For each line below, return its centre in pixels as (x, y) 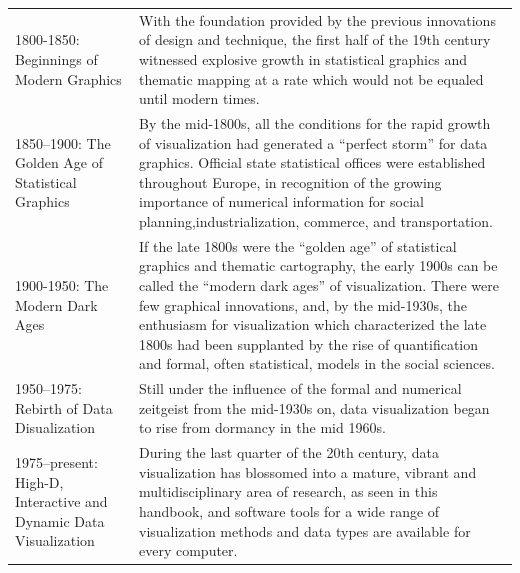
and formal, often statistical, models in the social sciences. (317, 363)
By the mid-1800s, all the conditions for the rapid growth (315, 122)
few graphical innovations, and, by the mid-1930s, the (303, 304)
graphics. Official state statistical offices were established (312, 162)
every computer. (188, 550)
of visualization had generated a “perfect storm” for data (313, 142)
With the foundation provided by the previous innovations (317, 19)
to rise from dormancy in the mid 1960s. (262, 427)
